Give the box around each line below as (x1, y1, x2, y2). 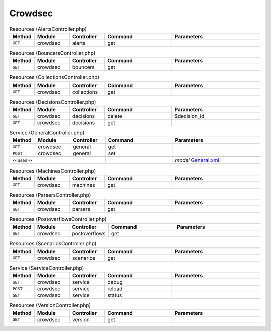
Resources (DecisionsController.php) (9, 98, 96, 105)
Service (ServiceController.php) (9, 265, 84, 272)
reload (107, 285, 123, 292)
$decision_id (174, 113, 205, 120)
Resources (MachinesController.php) (9, 167, 96, 174)
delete (107, 113, 122, 120)
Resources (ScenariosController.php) (9, 240, 97, 247)
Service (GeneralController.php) (9, 129, 85, 136)
